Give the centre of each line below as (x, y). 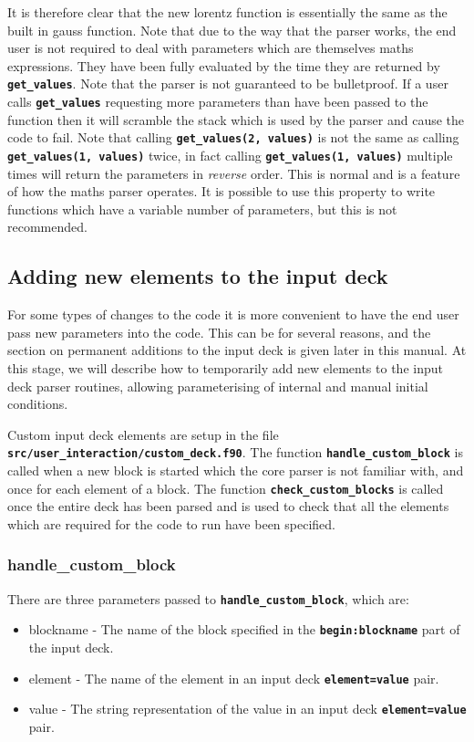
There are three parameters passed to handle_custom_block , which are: (208, 598)
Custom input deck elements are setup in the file (143, 434)
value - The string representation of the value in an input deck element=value (247, 709)
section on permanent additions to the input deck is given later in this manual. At (237, 350)
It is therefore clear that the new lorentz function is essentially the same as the (227, 12)
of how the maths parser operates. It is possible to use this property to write (222, 191)
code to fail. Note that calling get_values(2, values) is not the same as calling (233, 137)
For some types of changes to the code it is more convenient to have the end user (233, 314)
